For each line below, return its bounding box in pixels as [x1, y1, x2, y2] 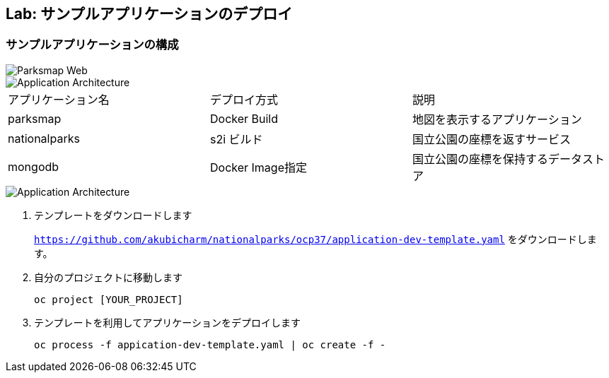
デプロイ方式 [209, 92, 278, 107]
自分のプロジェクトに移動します [34, 271, 182, 283]
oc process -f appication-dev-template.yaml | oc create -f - [34, 338, 386, 350]
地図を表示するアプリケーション [412, 112, 582, 126]
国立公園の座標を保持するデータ [412, 151, 582, 166]
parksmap [8, 111, 62, 126]
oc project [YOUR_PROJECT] [34, 293, 183, 305]
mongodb [8, 159, 59, 174]
